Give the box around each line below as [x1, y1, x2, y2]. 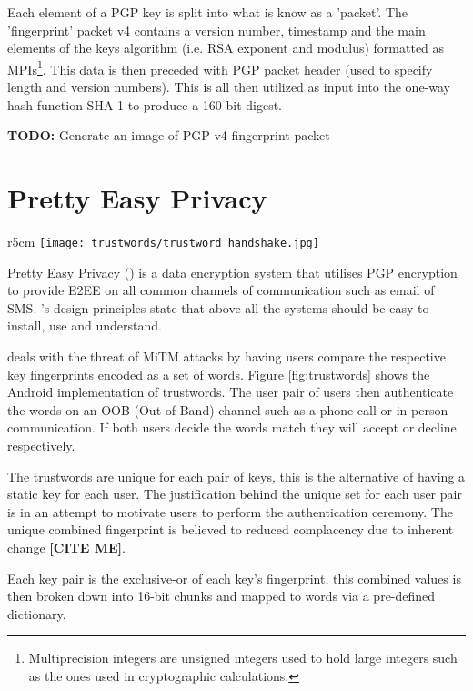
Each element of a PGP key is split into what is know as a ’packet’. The [7, 3, 408, 21]
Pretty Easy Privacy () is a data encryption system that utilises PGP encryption [7, 262, 458, 281]
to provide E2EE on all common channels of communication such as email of [7, 280, 435, 300]
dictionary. [7, 604, 66, 623]
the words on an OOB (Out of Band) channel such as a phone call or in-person [7, 400, 448, 419]
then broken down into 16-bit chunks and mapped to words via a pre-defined [7, 586, 436, 605]
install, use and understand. [7, 316, 162, 335]
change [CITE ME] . [7, 537, 126, 556]
